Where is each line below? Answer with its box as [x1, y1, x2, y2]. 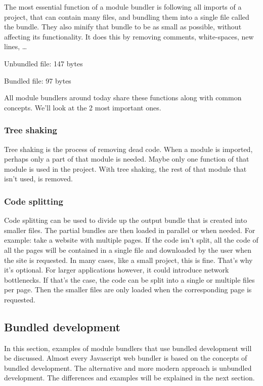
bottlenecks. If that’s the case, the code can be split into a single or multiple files [4, 274, 255, 285]
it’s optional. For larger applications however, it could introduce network [4, 264, 229, 275]
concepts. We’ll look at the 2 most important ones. [4, 102, 161, 112]
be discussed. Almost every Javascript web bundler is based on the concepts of [4, 353, 247, 363]
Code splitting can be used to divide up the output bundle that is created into [4, 215, 247, 225]
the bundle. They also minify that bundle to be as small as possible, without [4, 21, 242, 32]
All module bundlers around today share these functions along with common [4, 92, 242, 103]
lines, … [4, 41, 27, 52]
